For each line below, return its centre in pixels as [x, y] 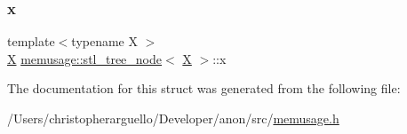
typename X [104, 41]
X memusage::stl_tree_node [85, 58]
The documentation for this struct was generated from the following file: [204, 88]
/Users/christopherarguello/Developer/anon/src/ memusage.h [173, 118]
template [31, 41]
